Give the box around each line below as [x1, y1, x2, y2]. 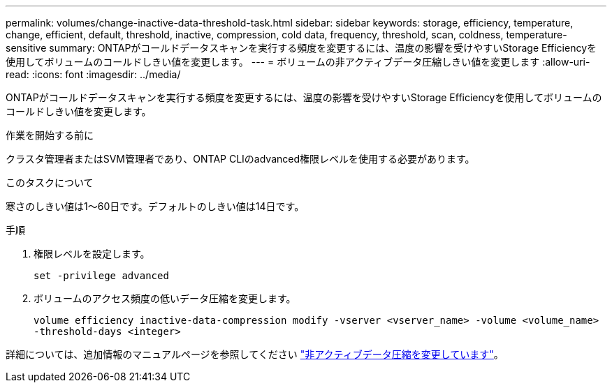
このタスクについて [6, 177, 94, 188]
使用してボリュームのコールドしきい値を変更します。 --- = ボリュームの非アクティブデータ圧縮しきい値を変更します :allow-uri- [6, 56, 590, 68]
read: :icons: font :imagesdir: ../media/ [6, 68, 181, 80]
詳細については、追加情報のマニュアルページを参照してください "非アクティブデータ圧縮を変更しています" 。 [6, 348, 504, 360]
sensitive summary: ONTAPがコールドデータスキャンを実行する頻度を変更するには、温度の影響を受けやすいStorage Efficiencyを [6, 42, 597, 54]
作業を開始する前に [6, 129, 94, 141]
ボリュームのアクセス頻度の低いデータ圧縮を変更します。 [34, 292, 296, 304]
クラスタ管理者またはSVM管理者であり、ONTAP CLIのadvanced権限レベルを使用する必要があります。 [6, 153, 475, 165]
